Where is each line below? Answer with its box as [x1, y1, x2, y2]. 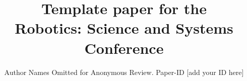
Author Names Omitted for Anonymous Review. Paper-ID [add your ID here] [4, 66, 244, 77]
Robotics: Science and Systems [15, 18, 233, 38]
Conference [84, 37, 164, 58]
